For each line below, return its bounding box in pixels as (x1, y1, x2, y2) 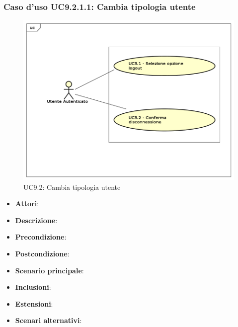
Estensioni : (15, 298, 53, 309)
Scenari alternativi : (15, 315, 82, 326)
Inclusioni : (15, 282, 51, 292)
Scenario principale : (15, 265, 84, 275)
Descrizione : (15, 215, 58, 225)
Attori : (15, 198, 39, 209)
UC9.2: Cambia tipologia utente (23, 181, 121, 192)
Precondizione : (15, 232, 67, 242)
